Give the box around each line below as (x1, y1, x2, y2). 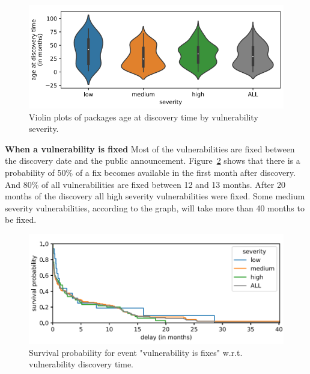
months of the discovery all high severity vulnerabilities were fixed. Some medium (5, 190, 305, 202)
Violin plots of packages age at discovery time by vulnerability (29, 110, 258, 123)
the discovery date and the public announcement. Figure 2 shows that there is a (5, 154, 300, 167)
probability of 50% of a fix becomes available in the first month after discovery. (5, 166, 296, 178)
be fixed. (5, 213, 37, 226)
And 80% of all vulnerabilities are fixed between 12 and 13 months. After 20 (5, 178, 285, 190)
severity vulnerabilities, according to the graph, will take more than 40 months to (5, 201, 305, 214)
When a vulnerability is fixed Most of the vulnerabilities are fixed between (5, 142, 295, 155)
